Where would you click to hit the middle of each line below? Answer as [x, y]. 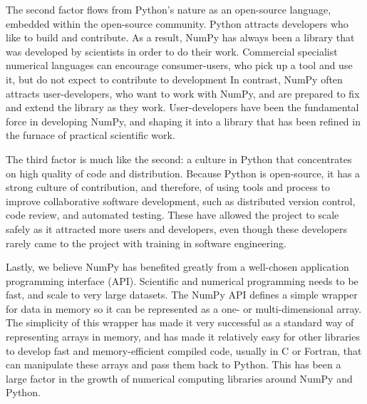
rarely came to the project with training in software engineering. [146, 243]
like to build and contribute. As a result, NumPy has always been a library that [180, 37]
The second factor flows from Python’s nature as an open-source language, [169, 9]
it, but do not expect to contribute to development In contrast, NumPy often [174, 79]
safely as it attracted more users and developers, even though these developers [177, 228]
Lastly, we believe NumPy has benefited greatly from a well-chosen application [177, 267]
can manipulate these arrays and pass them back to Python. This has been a [174, 364]
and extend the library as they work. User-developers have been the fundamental [182, 107]
